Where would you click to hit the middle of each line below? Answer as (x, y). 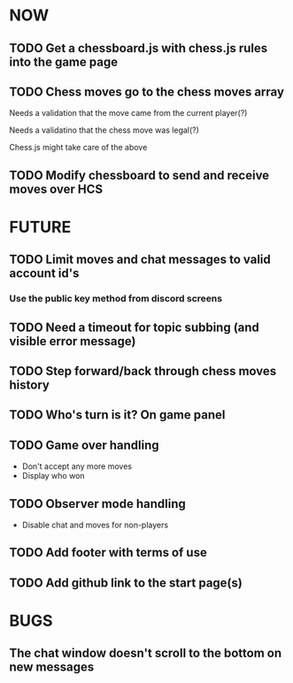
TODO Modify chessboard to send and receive (139, 175)
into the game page (63, 61)
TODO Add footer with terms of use (108, 553)
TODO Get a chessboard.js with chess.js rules (139, 48)
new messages (52, 668)
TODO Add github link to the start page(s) (126, 583)
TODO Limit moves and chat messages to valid (140, 260)
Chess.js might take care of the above (78, 148)
